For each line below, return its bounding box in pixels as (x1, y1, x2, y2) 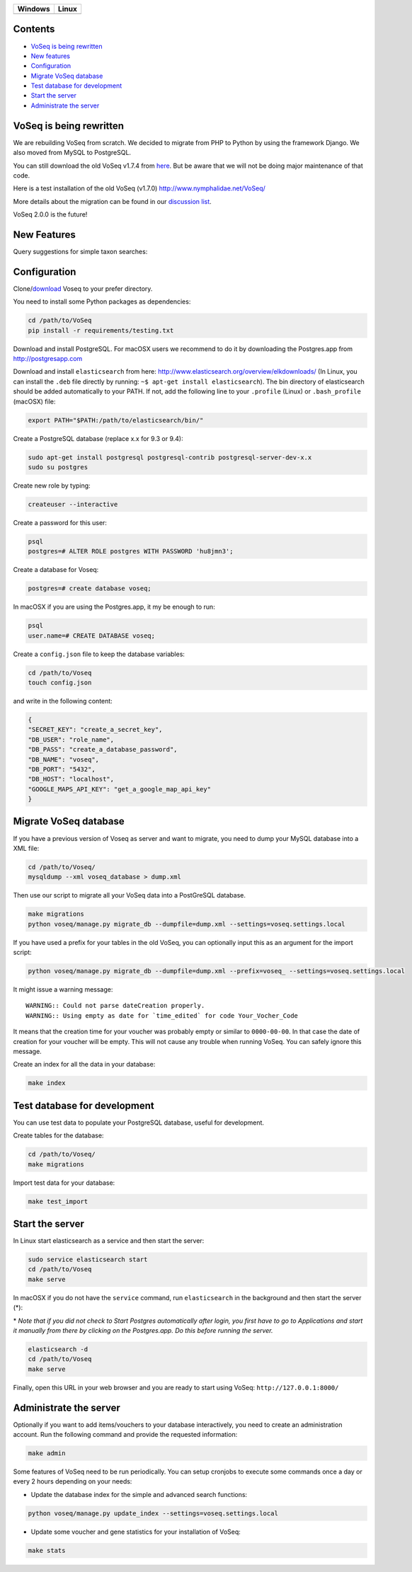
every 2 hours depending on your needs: (13, 1477, 132, 1486)
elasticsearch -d (28, 1346, 88, 1353)
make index (28, 1079, 66, 1087)
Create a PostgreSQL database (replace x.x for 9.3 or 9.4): (13, 434, 183, 442)
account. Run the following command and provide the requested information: (13, 1430, 238, 1439)
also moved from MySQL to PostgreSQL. (13, 149, 131, 157)
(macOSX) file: (13, 397, 56, 406)
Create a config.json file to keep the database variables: (13, 650, 185, 658)
